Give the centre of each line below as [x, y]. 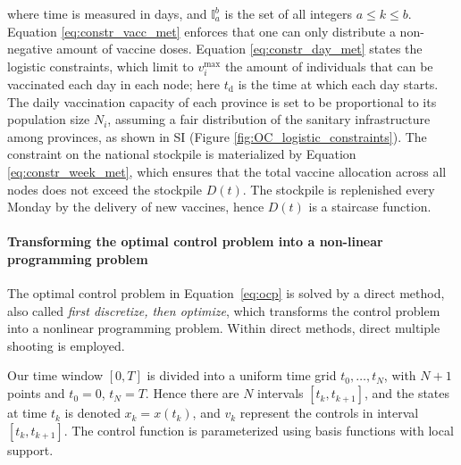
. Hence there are [192, 393]
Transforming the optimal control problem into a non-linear [195, 241]
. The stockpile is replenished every [339, 189]
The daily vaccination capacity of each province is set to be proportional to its [222, 101]
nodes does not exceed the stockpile [105, 189]
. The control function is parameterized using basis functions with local [259, 430]
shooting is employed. [66, 345]
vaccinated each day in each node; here [114, 83]
